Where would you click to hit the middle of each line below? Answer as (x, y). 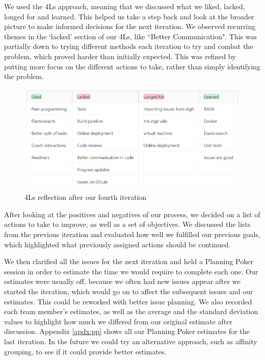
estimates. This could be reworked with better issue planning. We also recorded (128, 301)
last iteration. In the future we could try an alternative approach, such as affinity (131, 341)
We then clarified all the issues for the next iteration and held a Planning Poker (129, 261)
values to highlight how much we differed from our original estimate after (118, 321)
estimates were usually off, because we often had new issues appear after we (122, 281)
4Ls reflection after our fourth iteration (86, 197)
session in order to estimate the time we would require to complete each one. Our (131, 271)
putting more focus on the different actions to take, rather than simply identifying (132, 66)
